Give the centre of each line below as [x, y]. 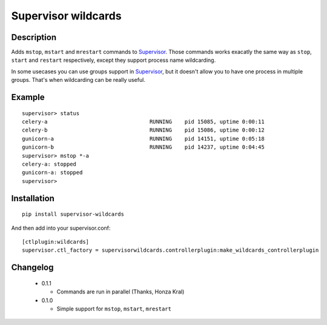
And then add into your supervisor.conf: [61, 228]
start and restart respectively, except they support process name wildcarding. [114, 60]
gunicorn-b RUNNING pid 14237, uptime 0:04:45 [143, 147]
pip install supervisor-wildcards [73, 214]
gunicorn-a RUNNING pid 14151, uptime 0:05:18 [143, 139]
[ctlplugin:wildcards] [56, 242]
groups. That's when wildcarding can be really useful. [78, 80]
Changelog [32, 268]
